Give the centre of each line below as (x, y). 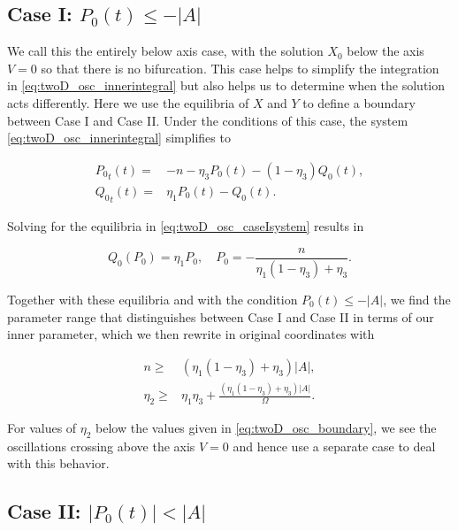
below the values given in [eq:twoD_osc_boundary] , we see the (266, 427)
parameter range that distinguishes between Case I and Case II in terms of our (221, 316)
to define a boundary (359, 102)
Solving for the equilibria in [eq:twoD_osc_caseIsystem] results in (186, 226)
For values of (42, 427)
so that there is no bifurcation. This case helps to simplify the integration (240, 68)
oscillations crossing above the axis (101, 446)
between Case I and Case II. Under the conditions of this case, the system (208, 120)
